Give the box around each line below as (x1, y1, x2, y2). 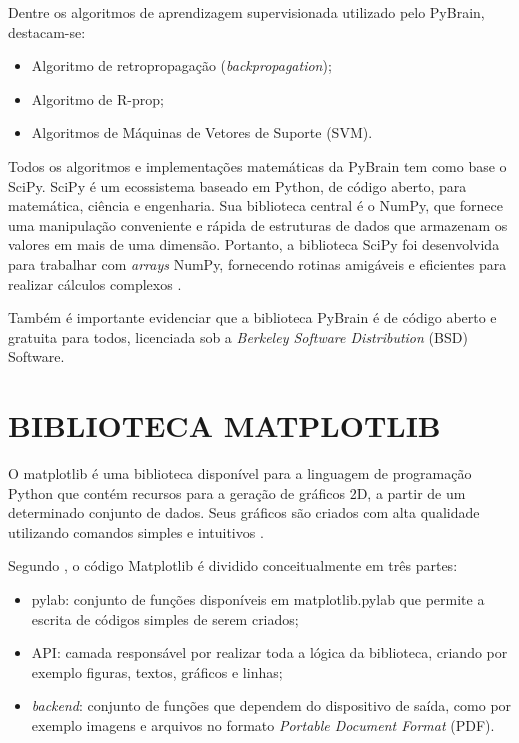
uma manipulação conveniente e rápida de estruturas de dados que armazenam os (8, 214, 508, 235)
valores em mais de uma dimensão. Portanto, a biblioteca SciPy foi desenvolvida (8, 234, 500, 255)
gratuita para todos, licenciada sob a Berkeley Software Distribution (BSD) (8, 326, 468, 347)
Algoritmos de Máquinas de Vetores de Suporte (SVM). (31, 122, 373, 143)
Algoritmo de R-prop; (31, 88, 164, 109)
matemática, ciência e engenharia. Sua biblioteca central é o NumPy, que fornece (8, 195, 503, 216)
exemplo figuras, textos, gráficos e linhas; (31, 661, 283, 682)
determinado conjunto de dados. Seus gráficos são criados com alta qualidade (8, 502, 480, 523)
